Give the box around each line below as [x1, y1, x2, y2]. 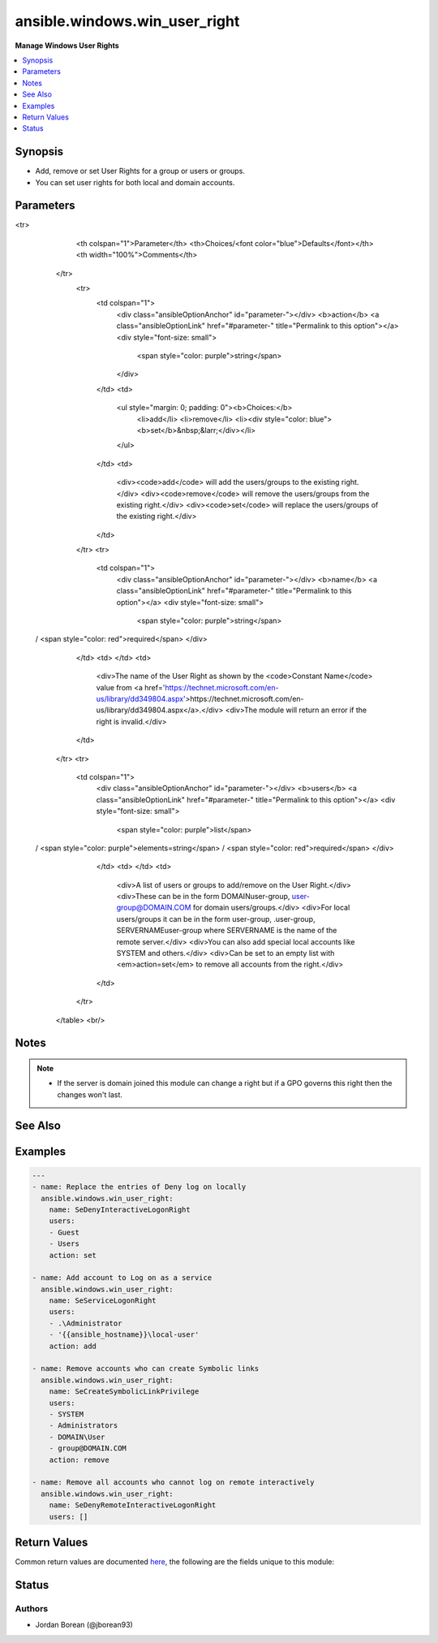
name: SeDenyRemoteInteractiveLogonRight [49, 1501, 217, 1510]
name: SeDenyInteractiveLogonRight [49, 1204, 191, 1214]
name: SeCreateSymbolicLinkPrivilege [49, 1387, 200, 1396]
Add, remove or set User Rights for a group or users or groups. [35, 166, 245, 176]
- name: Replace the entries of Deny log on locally [32, 1183, 247, 1191]
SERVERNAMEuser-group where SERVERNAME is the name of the [116, 926, 337, 936]
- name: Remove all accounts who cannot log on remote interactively [32, 1478, 315, 1487]
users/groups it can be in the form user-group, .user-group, [116, 914, 316, 923]
